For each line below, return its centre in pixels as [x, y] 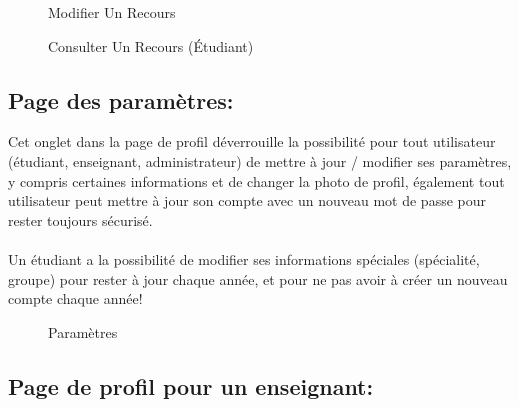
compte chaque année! [75, 298]
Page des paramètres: [121, 99]
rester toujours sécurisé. [80, 219]
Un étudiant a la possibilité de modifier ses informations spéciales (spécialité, [244, 258]
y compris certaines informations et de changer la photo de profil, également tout [256, 180]
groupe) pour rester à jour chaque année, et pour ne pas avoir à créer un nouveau [258, 278]
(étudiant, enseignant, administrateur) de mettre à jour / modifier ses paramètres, [260, 160]
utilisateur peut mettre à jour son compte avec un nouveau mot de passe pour [247, 200]
